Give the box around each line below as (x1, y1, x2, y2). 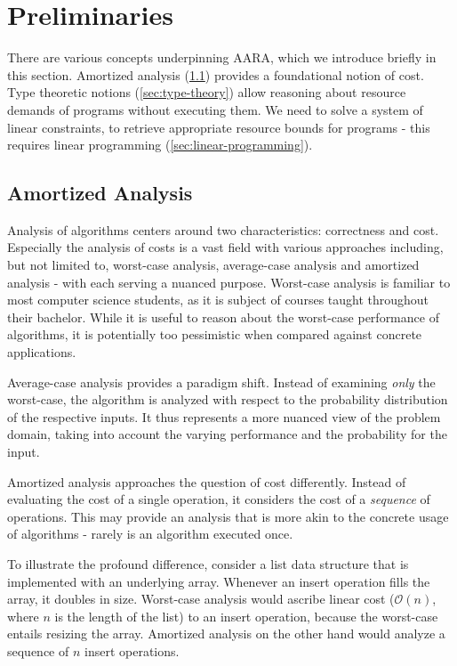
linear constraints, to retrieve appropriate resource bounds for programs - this (7, 118, 430, 136)
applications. (7, 343, 76, 361)
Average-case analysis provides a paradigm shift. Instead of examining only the (7, 372, 436, 391)
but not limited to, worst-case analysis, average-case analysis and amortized (7, 256, 420, 274)
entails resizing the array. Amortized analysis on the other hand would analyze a (7, 624, 445, 643)
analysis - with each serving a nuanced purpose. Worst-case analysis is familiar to (7, 272, 451, 291)
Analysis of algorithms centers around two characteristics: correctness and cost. (7, 220, 439, 239)
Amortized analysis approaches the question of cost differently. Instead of (7, 472, 406, 491)
